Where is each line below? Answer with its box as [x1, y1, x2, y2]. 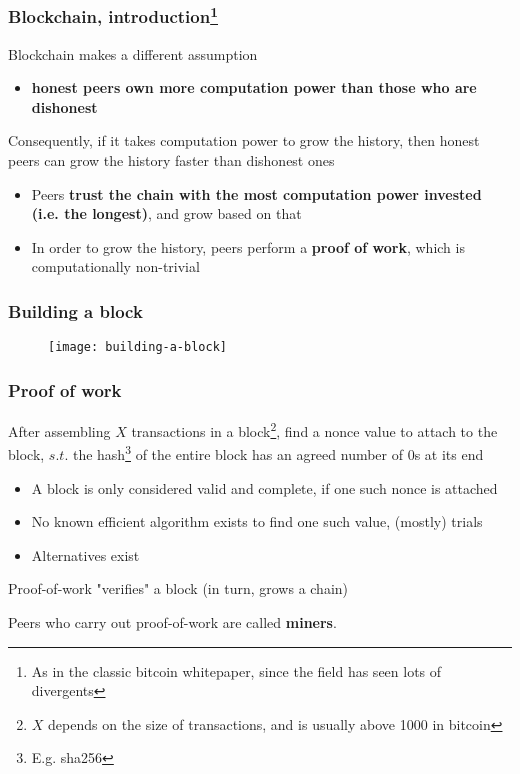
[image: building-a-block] [48, 340, 227, 355]
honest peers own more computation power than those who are [31, 77, 477, 98]
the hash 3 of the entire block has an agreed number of [72, 441, 404, 465]
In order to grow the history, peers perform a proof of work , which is [31, 236, 465, 257]
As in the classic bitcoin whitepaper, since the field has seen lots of [31, 660, 442, 681]
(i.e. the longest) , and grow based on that [31, 203, 302, 224]
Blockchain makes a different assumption [8, 43, 258, 64]
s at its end [414, 444, 484, 465]
